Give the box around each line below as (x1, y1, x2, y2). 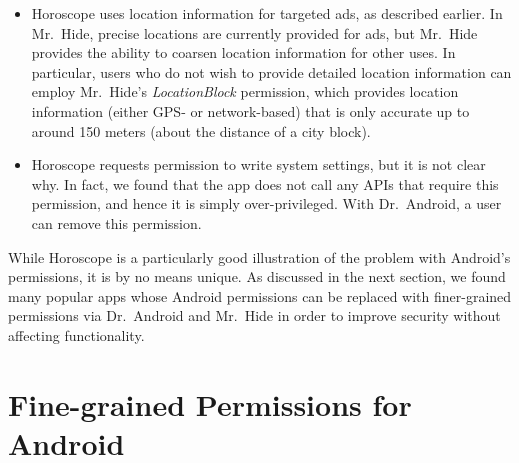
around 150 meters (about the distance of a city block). (31, 120, 371, 141)
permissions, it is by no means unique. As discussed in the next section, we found (8, 266, 506, 287)
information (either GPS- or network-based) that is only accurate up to (31, 100, 470, 121)
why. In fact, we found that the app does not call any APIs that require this (31, 173, 499, 194)
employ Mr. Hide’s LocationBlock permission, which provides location (31, 81, 459, 102)
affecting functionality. (8, 324, 145, 345)
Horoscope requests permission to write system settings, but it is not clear (31, 154, 486, 175)
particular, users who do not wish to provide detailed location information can (31, 61, 512, 82)
